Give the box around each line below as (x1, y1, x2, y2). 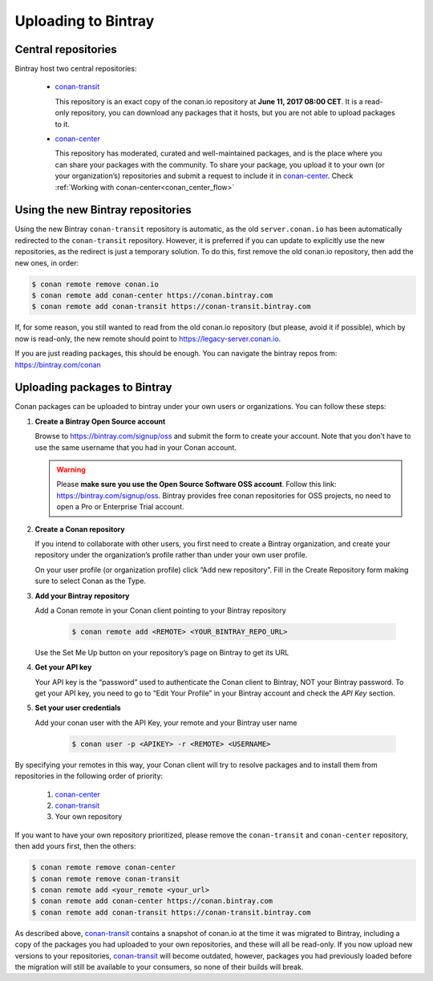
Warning (56, 465, 86, 475)
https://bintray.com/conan (14, 359, 102, 369)
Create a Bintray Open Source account (34, 416, 166, 426)
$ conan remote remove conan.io (31, 279, 160, 289)
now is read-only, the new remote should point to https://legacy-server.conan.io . (14, 334, 281, 343)
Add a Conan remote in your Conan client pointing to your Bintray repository (34, 606, 286, 615)
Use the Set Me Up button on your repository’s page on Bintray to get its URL (34, 647, 289, 657)
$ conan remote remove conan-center (31, 863, 176, 872)
